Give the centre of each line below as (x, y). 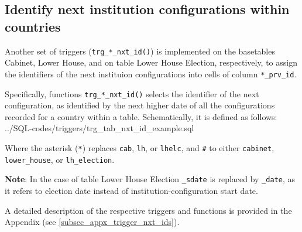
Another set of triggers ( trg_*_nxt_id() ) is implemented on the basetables (140, 51)
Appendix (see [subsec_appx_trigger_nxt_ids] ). (92, 222)
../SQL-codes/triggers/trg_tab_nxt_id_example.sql (99, 128)
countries (33, 26)
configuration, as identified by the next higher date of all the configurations (140, 105)
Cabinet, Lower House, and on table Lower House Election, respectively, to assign (151, 62)
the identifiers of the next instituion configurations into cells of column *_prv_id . (151, 74)
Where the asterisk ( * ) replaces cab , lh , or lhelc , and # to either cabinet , (140, 147)
